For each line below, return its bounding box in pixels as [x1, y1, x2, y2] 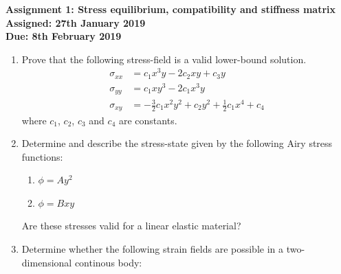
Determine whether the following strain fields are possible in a [21, 242, 284, 256]
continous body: [74, 255, 142, 269]
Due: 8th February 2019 [5, 29, 122, 43]
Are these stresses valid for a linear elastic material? [21, 218, 241, 233]
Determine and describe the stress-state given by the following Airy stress [21, 136, 333, 150]
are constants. [118, 113, 177, 127]
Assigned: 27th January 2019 [5, 15, 146, 30]
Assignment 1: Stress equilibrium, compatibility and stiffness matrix [5, 2, 336, 16]
